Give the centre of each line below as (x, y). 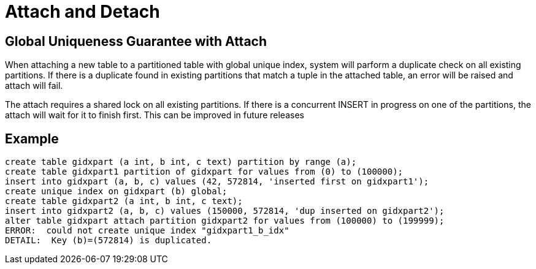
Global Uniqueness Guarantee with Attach (136, 41)
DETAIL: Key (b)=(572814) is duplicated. (109, 241)
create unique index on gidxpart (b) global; (116, 191)
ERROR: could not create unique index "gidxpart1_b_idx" (147, 231)
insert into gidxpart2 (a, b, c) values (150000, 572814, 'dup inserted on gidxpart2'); (225, 211)
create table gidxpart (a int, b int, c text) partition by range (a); (181, 162)
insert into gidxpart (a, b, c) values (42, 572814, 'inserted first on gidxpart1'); (217, 182)
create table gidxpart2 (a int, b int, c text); (124, 201)
